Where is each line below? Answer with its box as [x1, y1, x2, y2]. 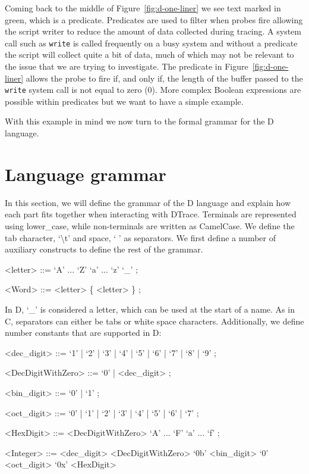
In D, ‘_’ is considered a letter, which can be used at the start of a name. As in [5, 303, 295, 315]
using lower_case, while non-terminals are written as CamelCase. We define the [5, 219, 295, 232]
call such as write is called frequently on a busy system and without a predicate [5, 36, 298, 49]
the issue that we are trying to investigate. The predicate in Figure [5, 60, 248, 73]
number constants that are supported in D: [5, 326, 162, 339]
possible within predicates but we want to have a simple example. [5, 95, 244, 107]
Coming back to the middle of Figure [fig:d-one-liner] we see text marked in [5, 2, 281, 14]
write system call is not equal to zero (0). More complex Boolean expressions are [5, 83, 301, 96]
